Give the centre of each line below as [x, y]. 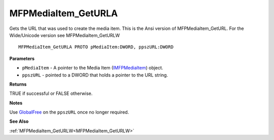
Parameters [22, 58]
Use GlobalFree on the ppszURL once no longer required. [69, 112]
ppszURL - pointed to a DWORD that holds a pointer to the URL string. [95, 75]
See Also [19, 121]
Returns [18, 84]
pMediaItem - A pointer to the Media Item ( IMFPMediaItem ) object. [93, 68]
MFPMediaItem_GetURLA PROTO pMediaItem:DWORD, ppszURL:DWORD [96, 47]
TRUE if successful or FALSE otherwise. [51, 93]
